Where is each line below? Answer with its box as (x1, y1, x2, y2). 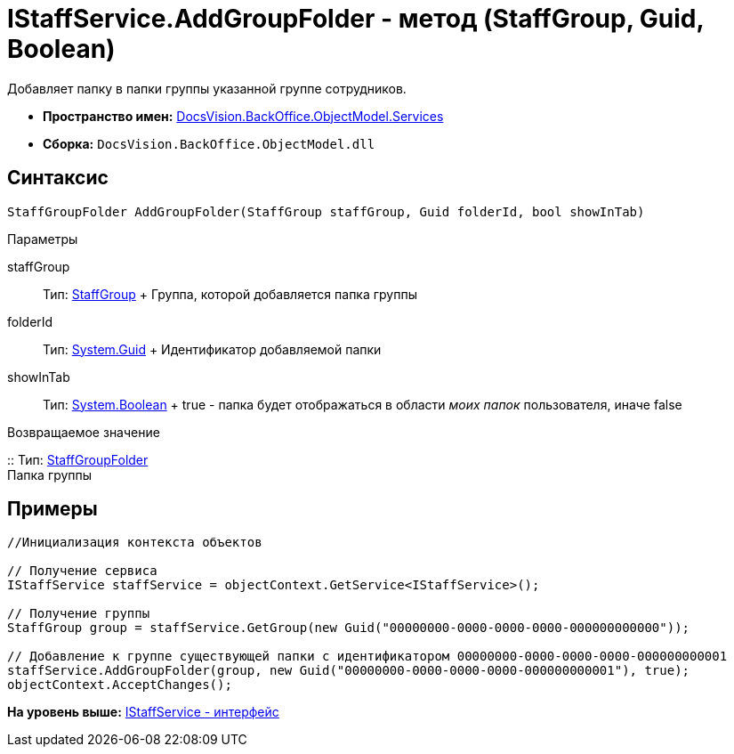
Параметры (7, 231, 78, 247)
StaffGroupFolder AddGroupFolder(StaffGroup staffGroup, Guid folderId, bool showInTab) (7, 204, 645, 219)
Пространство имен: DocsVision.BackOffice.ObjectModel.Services (43, 108, 444, 124)
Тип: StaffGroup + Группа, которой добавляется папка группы (43, 286, 418, 302)
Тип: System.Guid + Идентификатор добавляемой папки (43, 341, 382, 357)
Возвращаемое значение (7, 424, 160, 440)
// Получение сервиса (7, 563, 157, 579)
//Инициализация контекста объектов (7, 535, 262, 550)
